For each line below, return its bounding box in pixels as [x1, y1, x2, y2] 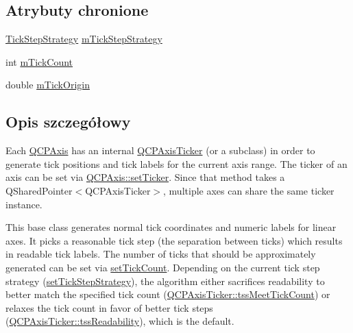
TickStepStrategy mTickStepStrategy [5, 32, 162, 46]
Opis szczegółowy [5, 111, 131, 132]
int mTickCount [5, 54, 73, 69]
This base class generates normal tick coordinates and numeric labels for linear [5, 220, 337, 234]
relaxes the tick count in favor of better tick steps [5, 300, 213, 314]
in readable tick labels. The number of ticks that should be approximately [5, 247, 316, 261]
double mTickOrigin [5, 77, 90, 92]
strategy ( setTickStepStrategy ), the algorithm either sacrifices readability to [5, 273, 325, 288]
